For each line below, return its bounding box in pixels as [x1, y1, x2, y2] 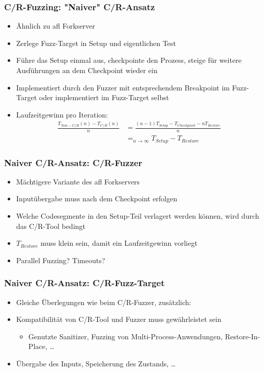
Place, [28, 341, 48, 352]
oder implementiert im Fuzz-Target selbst [39, 92, 169, 103]
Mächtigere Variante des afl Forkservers [16, 176, 140, 187]
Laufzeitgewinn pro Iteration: [16, 109, 108, 120]
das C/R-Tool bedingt [16, 220, 86, 231]
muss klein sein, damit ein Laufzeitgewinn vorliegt [40, 238, 197, 248]
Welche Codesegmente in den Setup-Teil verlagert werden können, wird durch [16, 211, 259, 221]
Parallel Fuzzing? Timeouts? [16, 254, 105, 265]
